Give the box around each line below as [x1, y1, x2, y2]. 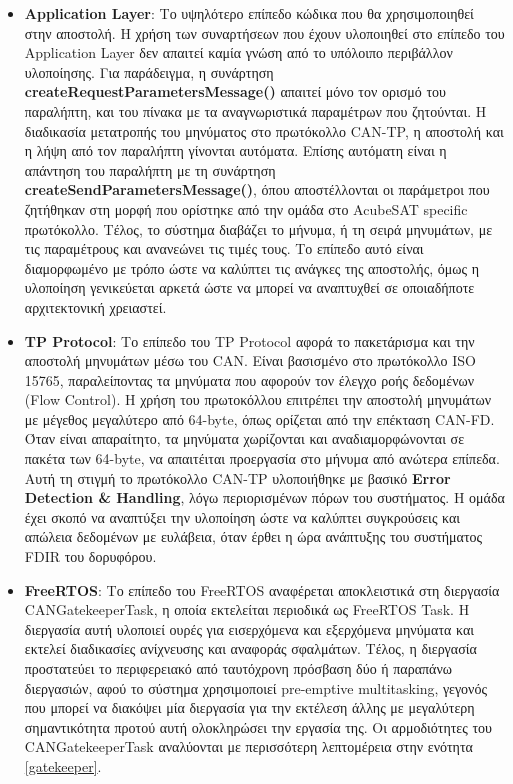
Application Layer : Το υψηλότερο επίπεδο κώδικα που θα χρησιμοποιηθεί [24, 3, 474, 23]
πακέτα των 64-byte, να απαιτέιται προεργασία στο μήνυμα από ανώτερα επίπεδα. [24, 448, 500, 469]
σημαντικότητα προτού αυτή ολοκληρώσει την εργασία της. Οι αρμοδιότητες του [24, 716, 492, 737]
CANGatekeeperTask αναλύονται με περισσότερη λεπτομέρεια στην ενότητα [24, 736, 473, 757]
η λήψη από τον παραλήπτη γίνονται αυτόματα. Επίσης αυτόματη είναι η [24, 140, 447, 161]
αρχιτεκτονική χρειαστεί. [24, 296, 167, 317]
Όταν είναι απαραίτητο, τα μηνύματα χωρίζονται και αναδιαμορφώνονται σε [24, 428, 465, 449]
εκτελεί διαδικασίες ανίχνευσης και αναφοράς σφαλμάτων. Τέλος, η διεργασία [24, 638, 477, 659]
